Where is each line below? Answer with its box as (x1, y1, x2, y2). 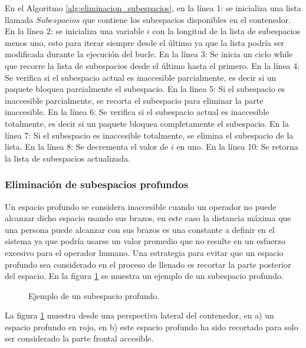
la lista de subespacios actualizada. (5, 152, 131, 164)
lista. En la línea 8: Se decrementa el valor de (5, 140, 169, 153)
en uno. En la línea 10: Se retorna (176, 140, 298, 153)
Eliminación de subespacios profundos (5, 177, 189, 192)
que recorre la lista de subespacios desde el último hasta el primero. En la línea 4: (5, 59, 300, 71)
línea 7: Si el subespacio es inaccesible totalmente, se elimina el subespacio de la (5, 129, 294, 141)
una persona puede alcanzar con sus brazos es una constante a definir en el (5, 223, 275, 235)
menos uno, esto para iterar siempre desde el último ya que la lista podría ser (5, 36, 284, 48)
